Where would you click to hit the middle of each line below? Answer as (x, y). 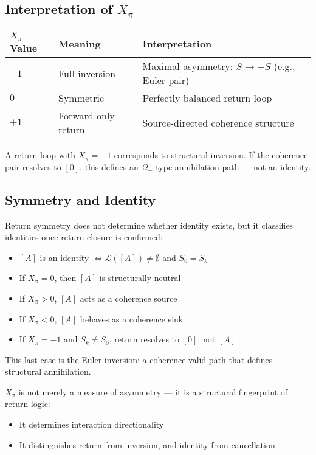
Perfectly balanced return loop (207, 98)
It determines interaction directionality (91, 424)
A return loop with (40, 155)
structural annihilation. (48, 371)
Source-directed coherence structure (218, 122)
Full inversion (87, 73)
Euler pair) (166, 80)
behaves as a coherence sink (132, 318)
